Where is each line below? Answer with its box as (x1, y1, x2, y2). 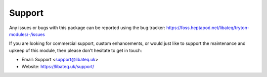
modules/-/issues (9, 31, 45, 37)
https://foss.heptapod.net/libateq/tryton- (166, 25, 250, 31)
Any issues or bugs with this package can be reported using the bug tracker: (9, 25, 166, 31)
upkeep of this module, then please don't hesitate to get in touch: (9, 47, 142, 53)
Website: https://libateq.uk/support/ (21, 63, 94, 69)
